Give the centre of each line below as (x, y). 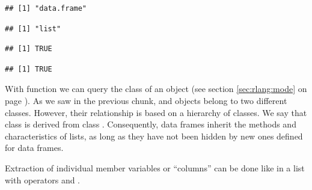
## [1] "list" (33, 29)
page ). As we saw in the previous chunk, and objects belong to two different (146, 100)
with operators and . (43, 179)
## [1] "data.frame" (46, 8)
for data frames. (34, 148)
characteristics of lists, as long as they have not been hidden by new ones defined (154, 136)
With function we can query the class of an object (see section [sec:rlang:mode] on (156, 89)
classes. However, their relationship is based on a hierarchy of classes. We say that (156, 112)
